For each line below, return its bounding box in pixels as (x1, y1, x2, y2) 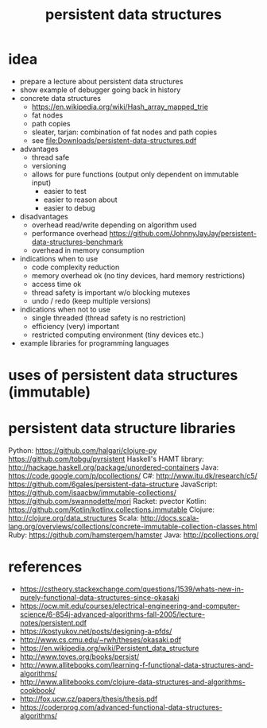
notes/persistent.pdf (19, 618, 87, 627)
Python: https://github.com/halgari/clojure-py (8, 446, 157, 455)
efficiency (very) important (31, 321, 120, 331)
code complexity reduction (31, 262, 120, 272)
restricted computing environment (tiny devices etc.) (31, 330, 204, 339)
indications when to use (19, 254, 99, 263)
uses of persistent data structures (8, 366, 238, 385)
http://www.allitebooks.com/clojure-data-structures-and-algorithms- (19, 677, 246, 687)
